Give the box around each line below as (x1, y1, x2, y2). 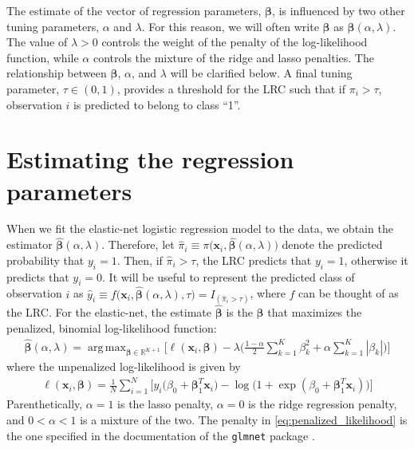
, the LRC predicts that (195, 251, 312, 268)
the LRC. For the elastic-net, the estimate (6, 304, 212, 321)
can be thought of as (298, 285, 399, 301)
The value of (6, 33, 68, 50)
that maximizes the (267, 304, 362, 321)
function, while (6, 49, 79, 65)
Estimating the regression (6, 143, 294, 175)
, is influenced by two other (272, 2, 405, 18)
